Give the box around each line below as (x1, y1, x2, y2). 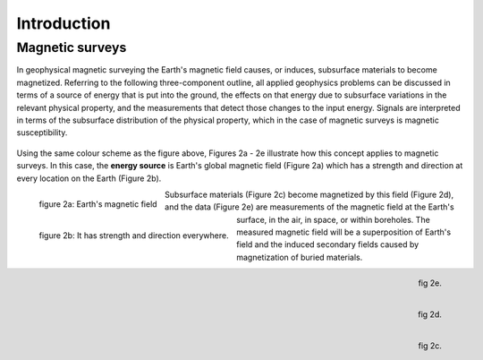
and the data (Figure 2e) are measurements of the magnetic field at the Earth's (164, 201, 455, 212)
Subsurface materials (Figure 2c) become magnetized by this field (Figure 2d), (164, 189, 454, 200)
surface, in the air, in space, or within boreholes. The (235, 214, 431, 225)
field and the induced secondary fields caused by (235, 239, 419, 250)
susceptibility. (16, 127, 68, 138)
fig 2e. (418, 278, 442, 288)
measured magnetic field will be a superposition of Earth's (235, 227, 452, 237)
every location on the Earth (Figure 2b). (16, 173, 162, 184)
